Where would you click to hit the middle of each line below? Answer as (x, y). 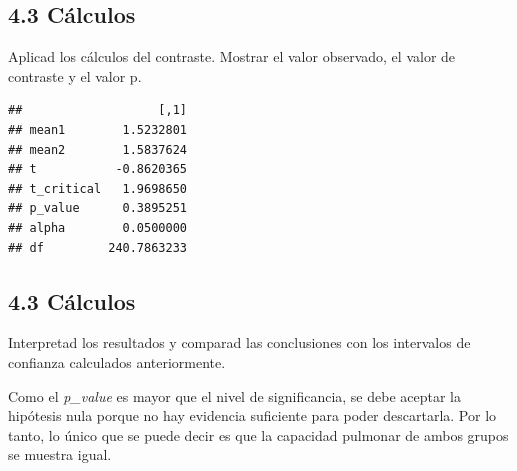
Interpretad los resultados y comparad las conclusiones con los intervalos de (239, 342)
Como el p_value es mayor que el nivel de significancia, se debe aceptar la (234, 395)
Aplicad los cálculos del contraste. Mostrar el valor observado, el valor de (232, 56)
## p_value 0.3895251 (97, 208)
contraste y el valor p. (75, 75)
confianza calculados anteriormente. (117, 361)
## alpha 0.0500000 (97, 227)
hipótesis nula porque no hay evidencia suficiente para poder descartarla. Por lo (252, 415)
